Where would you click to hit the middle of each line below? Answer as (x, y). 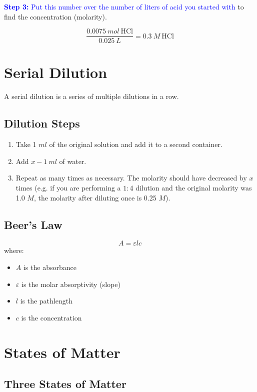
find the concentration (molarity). (55, 16)
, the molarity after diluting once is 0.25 (95, 197)
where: (14, 250)
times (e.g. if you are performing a (68, 187)
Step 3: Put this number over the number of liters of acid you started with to (124, 6)
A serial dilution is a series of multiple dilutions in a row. (91, 96)
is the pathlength (46, 301)
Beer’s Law (33, 224)
